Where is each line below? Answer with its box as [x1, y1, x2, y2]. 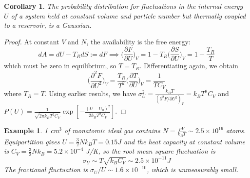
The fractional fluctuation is [4, 164, 88, 175]
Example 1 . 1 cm [4, 125, 59, 136]
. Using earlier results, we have [44, 88, 136, 99]
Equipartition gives [4, 136, 60, 146]
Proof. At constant [4, 36, 59, 46]
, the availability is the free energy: [86, 36, 191, 46]
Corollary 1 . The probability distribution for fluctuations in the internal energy [4, 1, 243, 11]
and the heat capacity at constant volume [123, 136, 245, 146]
